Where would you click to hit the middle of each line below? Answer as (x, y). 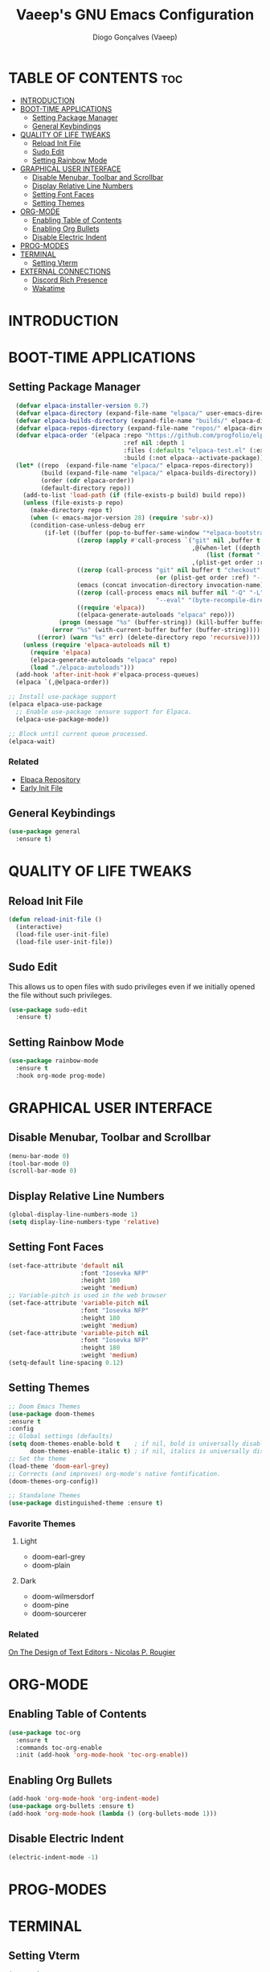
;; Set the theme (37, 1458)
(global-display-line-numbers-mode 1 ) (73, 1215)
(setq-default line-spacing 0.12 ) (66, 1363)
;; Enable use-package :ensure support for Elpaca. (104, 712)
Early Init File (41, 788)
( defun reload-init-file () (55, 920)
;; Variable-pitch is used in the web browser (88, 1296)
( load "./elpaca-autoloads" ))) (82, 668)
